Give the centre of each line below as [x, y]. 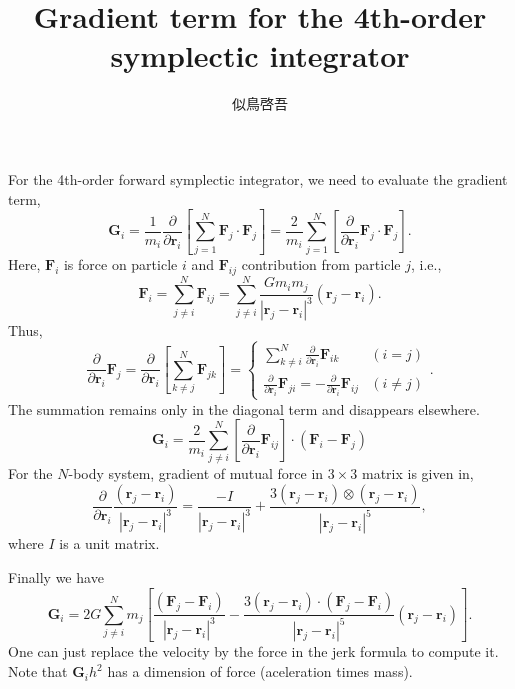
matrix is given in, [417, 473]
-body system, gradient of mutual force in [196, 473]
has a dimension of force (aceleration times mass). [260, 671]
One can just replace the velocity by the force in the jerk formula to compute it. [253, 651]
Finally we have [56, 577]
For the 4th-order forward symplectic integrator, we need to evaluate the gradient [258, 178]
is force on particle [120, 263]
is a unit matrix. [109, 543]
